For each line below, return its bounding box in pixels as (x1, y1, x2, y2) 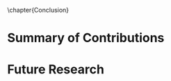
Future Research (7, 62, 104, 78)
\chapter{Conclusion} (7, 6, 70, 14)
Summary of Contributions (7, 30, 165, 46)
